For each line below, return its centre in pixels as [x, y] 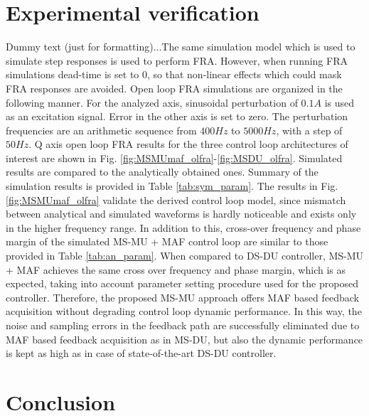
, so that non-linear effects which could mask [245, 74]
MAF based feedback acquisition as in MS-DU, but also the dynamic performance [184, 339]
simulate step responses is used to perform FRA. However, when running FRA [177, 60]
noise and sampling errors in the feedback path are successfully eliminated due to [183, 325]
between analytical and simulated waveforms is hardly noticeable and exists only [181, 214]
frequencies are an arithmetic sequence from [101, 130]
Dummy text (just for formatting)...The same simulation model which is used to [181, 47]
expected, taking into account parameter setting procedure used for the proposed [182, 283]
